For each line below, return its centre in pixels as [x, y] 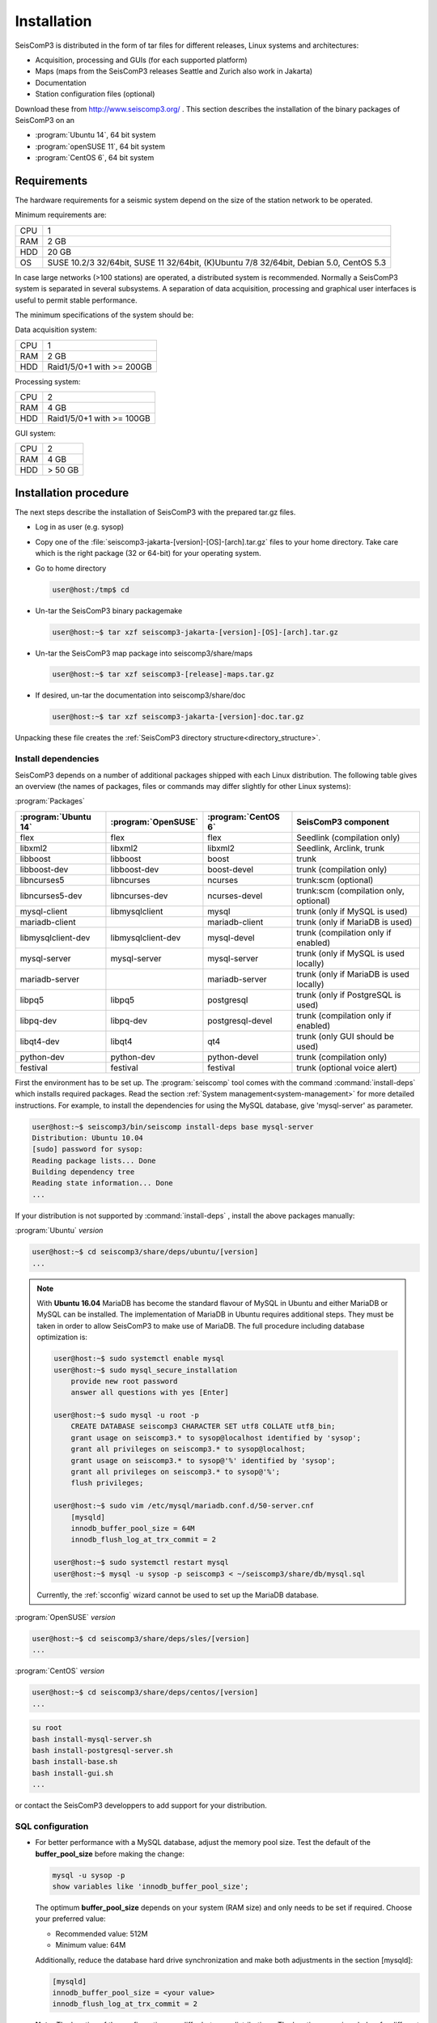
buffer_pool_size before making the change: [110, 1854]
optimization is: [62, 1337]
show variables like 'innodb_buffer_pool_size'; [151, 1887]
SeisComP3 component [343, 821]
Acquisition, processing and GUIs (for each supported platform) [141, 60]
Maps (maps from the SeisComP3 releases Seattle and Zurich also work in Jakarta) [174, 71]
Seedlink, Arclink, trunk [341, 848]
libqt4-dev [40, 1041]
